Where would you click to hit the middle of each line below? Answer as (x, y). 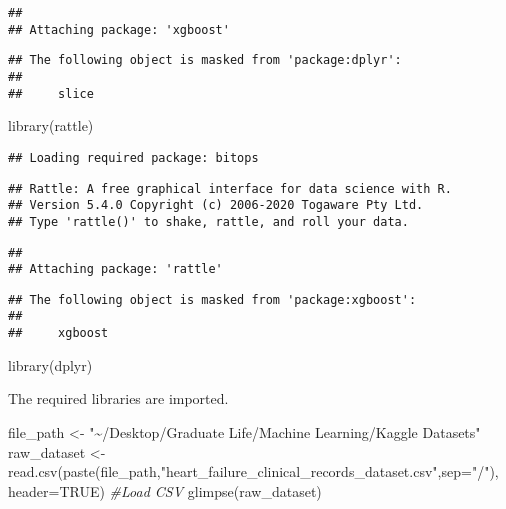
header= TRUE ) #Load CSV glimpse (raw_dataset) (165, 490)
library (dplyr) (50, 364)
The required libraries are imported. (118, 398)
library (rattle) (51, 125)
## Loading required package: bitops (133, 157)
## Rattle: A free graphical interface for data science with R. (230, 188)
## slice (51, 93)
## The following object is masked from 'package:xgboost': (212, 299)
